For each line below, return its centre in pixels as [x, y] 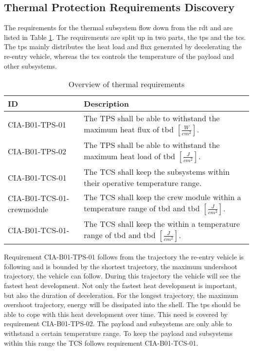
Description [106, 104]
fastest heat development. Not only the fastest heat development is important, [120, 285]
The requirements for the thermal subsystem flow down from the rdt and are [118, 28]
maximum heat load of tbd [129, 156]
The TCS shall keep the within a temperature [162, 224]
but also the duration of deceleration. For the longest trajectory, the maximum [121, 295]
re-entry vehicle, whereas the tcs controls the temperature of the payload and [119, 56]
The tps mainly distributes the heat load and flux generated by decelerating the [123, 46]
